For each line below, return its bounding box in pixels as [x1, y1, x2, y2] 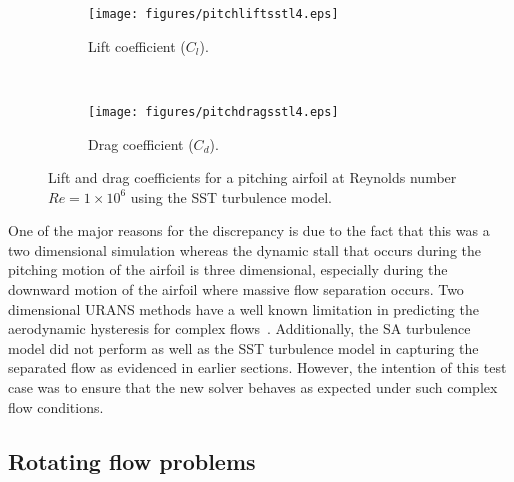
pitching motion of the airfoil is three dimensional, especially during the [8, 259, 448, 280]
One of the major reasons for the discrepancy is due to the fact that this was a [8, 220, 490, 241]
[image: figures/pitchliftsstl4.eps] [88, 7, 339, 21]
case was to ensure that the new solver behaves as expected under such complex [8, 377, 498, 398]
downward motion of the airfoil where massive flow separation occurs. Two [8, 279, 464, 300]
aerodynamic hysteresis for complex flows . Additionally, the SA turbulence [8, 318, 471, 339]
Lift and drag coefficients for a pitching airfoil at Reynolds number [48, 167, 457, 188]
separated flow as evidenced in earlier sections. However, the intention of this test [8, 357, 507, 378]
